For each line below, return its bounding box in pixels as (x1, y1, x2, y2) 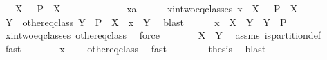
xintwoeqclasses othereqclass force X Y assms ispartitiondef (5, 28, 321, 42)
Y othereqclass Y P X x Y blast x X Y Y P (5, 14, 287, 29)
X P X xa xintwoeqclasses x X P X (15, 1, 298, 15)
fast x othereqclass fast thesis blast (5, 41, 266, 55)
